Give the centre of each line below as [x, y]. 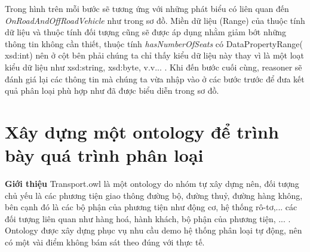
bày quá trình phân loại [104, 155]
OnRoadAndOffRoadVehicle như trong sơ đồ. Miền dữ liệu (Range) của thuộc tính [155, 20]
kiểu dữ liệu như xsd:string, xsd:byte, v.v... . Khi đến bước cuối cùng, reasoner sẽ [154, 67]
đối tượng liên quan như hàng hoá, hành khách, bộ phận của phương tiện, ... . [148, 218]
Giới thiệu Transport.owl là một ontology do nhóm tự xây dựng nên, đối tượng [152, 184]
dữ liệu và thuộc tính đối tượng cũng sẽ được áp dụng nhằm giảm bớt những [146, 32]
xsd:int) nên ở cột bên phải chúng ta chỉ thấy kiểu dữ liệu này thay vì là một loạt [154, 55]
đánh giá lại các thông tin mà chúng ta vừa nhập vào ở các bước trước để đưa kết [155, 79]
